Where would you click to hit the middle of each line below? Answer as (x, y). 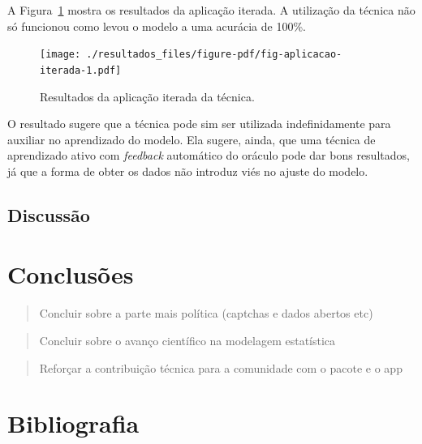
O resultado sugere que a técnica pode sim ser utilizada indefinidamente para (199, 124)
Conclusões (71, 274)
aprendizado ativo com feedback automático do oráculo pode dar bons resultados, (209, 155)
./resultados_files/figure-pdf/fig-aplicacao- (214, 55)
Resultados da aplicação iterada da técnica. (147, 96)
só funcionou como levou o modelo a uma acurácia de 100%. (157, 26)
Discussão (49, 214)
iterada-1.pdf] (81, 70)
